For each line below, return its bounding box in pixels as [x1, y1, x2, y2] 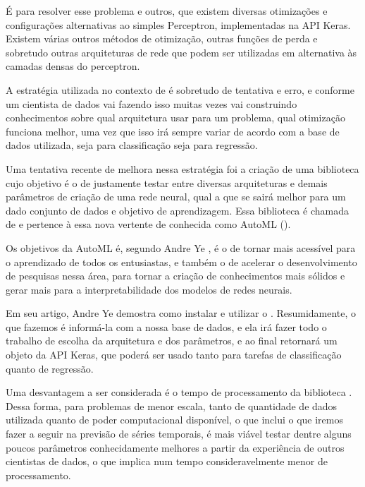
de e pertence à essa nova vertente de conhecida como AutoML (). [6, 217, 291, 232]
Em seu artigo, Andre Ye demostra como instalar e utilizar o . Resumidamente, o [6, 306, 357, 320]
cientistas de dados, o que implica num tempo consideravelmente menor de [6, 454, 328, 469]
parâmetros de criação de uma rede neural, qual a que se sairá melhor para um [6, 189, 346, 204]
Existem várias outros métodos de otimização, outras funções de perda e [6, 31, 318, 46]
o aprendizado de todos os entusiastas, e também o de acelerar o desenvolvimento [6, 254, 357, 269]
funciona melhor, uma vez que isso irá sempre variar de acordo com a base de [6, 124, 340, 138]
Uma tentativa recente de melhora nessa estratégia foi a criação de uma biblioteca [6, 161, 359, 176]
